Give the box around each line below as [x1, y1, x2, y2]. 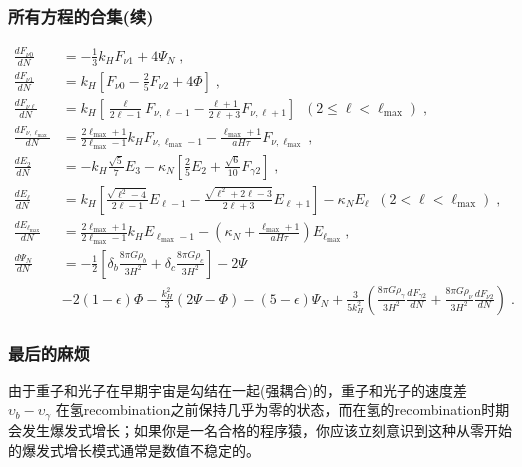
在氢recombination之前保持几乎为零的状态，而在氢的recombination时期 [55, 399, 510, 420]
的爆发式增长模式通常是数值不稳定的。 [8, 439, 260, 460]
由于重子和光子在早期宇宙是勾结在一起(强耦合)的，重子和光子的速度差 [8, 379, 467, 400]
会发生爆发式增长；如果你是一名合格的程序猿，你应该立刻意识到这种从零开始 [8, 419, 512, 440]
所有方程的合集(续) [8, 3, 154, 28]
